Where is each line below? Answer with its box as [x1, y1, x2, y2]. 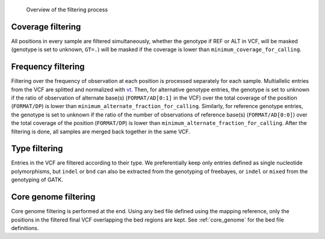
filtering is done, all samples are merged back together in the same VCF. [11, 128, 191, 135]
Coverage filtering [11, 22, 81, 32]
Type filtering [11, 144, 63, 154]
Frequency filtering [11, 62, 85, 72]
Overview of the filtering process [26, 6, 108, 13]
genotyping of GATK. [11, 176, 63, 183]
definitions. [11, 224, 39, 231]
